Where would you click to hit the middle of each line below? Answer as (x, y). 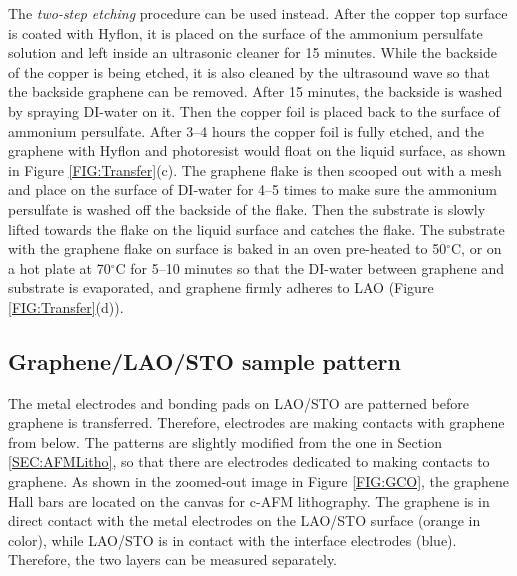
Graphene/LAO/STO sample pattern (204, 360)
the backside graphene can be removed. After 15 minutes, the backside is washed (255, 91)
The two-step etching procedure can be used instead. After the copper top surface (258, 13)
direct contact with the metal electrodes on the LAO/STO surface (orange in (244, 520)
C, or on (476, 248)
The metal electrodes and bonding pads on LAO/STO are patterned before (238, 402)
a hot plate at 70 (59, 267)
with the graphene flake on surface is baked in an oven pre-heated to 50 (227, 248)
